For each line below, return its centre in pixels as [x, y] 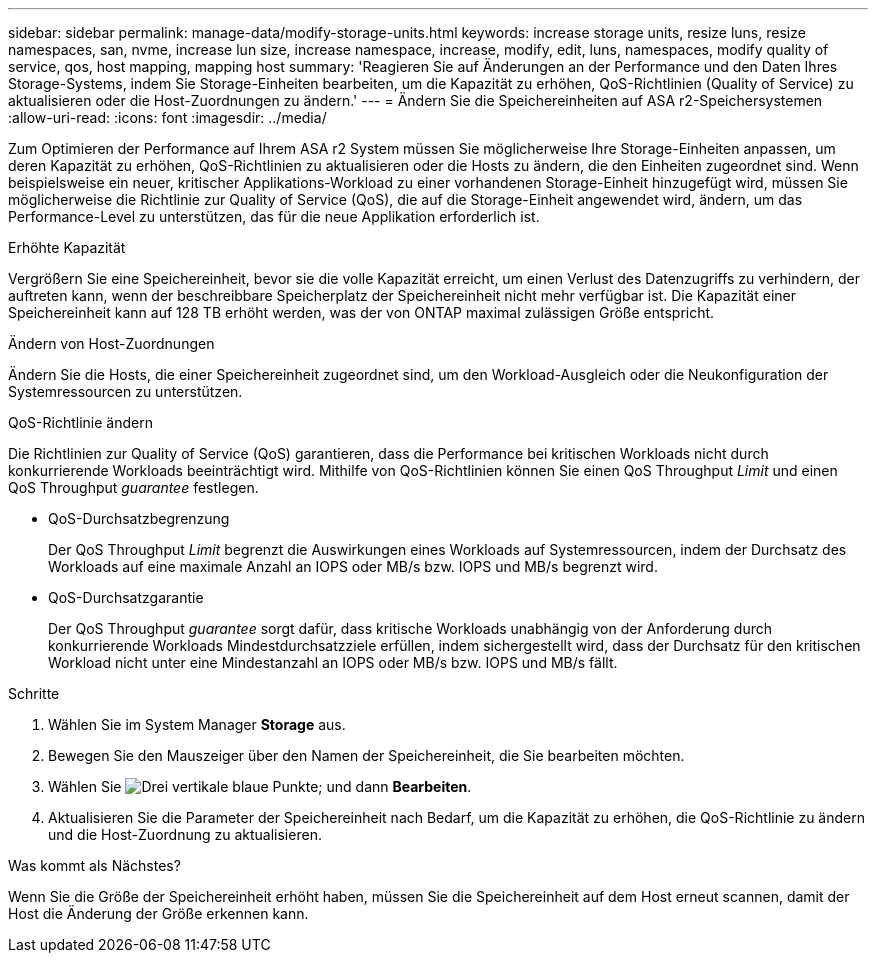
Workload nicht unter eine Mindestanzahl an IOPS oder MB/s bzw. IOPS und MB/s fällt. [333, 662]
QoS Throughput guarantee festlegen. [133, 487]
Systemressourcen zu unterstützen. [125, 391]
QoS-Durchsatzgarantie [126, 597]
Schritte [34, 693]
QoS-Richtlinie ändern [80, 422]
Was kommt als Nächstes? [94, 865]
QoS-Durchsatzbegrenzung [139, 518]
